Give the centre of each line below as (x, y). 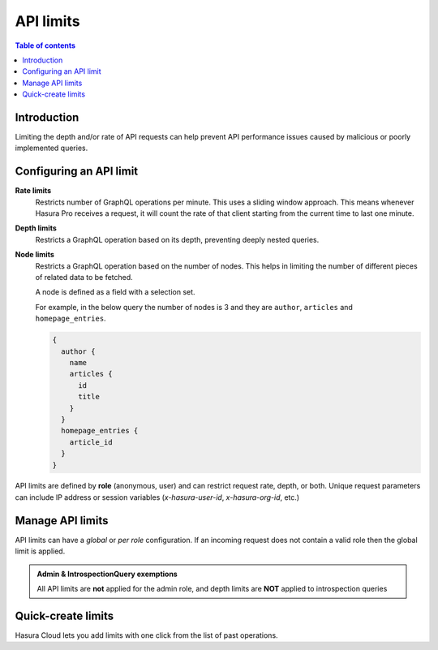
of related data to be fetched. (84, 278)
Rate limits (33, 191)
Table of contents (45, 45)
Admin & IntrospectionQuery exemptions (107, 574)
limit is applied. (40, 551)
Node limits (34, 255)
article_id (91, 442)
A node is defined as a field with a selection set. (115, 292)
